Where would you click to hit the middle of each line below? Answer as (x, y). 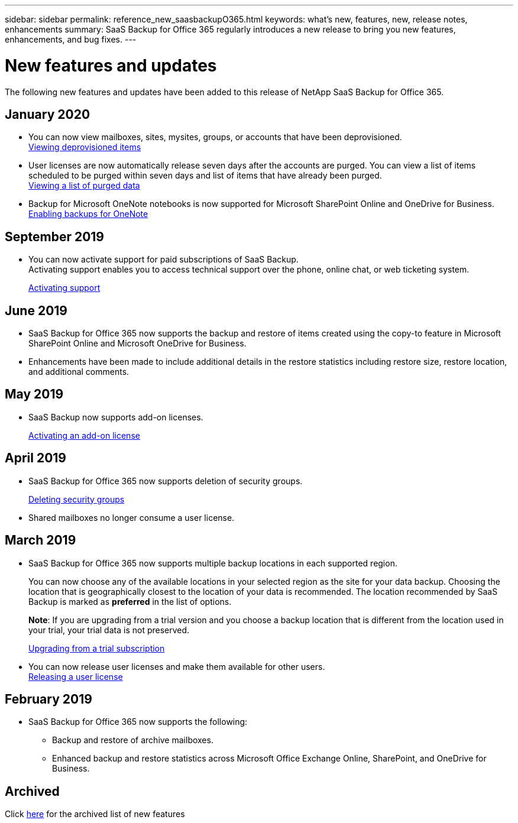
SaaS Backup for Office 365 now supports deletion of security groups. (166, 481)
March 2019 (41, 540)
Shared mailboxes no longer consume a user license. (132, 517)
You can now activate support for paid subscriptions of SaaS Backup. (164, 260)
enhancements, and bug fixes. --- (71, 39)
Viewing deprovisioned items (85, 147)
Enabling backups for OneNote (88, 214)
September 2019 (55, 236)
